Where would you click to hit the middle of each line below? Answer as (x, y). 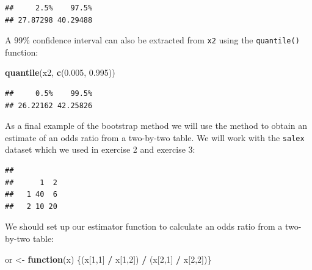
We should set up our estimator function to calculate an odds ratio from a (144, 226)
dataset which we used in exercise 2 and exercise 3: (100, 149)
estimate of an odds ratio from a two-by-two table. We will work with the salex (155, 137)
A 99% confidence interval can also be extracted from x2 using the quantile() (152, 40)
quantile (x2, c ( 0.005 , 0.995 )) (60, 72)
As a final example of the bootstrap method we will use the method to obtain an (156, 126)
